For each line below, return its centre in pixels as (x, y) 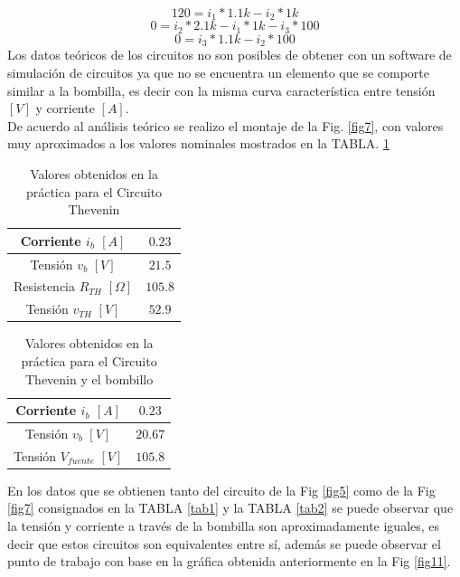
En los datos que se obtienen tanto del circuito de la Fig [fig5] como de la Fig (221, 490)
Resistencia (44, 286)
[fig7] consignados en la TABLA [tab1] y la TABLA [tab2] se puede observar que (230, 508)
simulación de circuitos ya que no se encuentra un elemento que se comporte (219, 72)
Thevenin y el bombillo (89, 378)
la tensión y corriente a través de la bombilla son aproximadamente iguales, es (224, 526)
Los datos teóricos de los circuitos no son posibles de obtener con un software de (230, 55)
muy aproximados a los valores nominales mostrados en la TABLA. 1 (198, 143)
